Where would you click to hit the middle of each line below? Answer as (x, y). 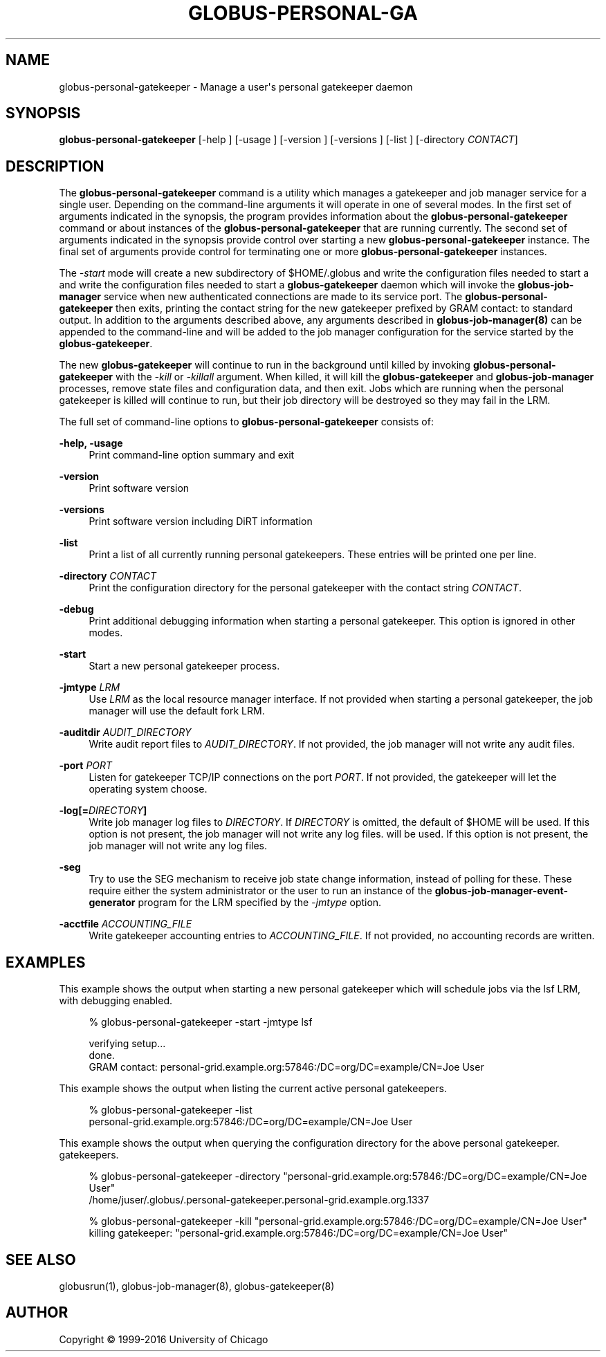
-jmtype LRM (90, 687)
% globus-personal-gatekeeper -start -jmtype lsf (201, 1022)
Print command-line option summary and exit (192, 455)
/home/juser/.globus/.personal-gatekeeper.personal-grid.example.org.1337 (259, 1200)
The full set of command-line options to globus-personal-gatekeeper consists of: (246, 422)
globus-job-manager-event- (501, 891)
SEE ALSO (41, 1259)
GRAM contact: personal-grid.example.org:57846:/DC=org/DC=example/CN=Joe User (286, 1067)
